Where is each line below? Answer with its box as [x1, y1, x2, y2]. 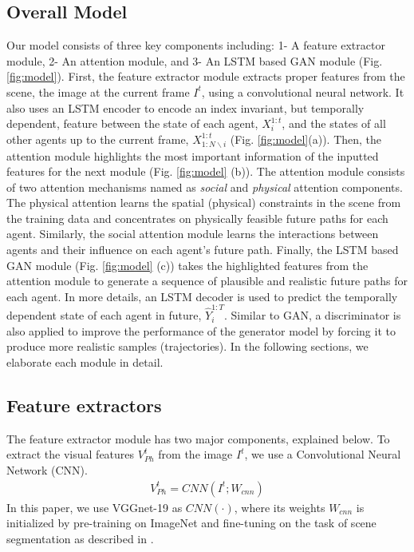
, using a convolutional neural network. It [201, 83, 404, 100]
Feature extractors [6, 392, 162, 417]
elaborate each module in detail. [6, 353, 164, 370]
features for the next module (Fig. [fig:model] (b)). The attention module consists [6, 163, 405, 180]
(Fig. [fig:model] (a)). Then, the [230, 130, 382, 147]
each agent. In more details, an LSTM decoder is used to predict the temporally [6, 288, 398, 304]
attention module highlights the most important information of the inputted [6, 147, 379, 164]
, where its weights [234, 498, 325, 515]
